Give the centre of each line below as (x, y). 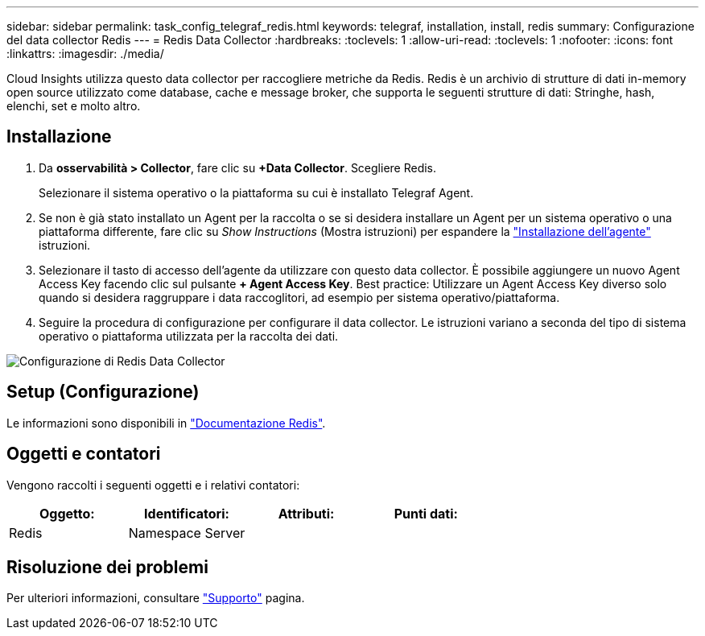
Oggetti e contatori (84, 454)
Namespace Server (187, 533)
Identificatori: (187, 513)
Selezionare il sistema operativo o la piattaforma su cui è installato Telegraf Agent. (256, 192)
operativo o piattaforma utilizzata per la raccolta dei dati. (189, 336)
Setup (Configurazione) (103, 392)
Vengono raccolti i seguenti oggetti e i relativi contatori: (153, 485)
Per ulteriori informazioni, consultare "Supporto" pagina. (156, 598)
